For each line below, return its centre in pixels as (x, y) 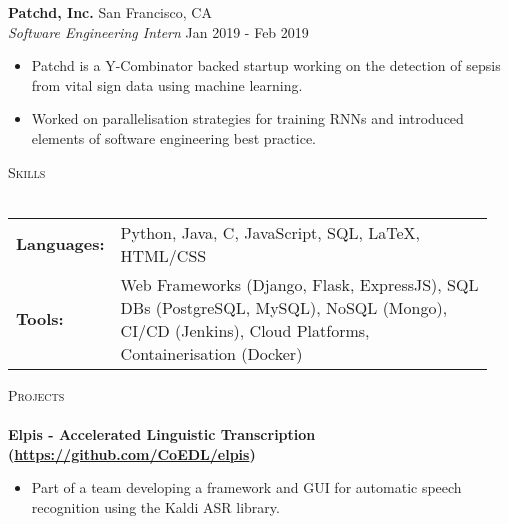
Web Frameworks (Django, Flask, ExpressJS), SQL (299, 284)
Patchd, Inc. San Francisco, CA (110, 12)
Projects (36, 394)
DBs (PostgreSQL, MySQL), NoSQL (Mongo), (284, 307)
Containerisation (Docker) (211, 353)
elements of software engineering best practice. (173, 137)
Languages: (60, 244)
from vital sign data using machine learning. (167, 84)
